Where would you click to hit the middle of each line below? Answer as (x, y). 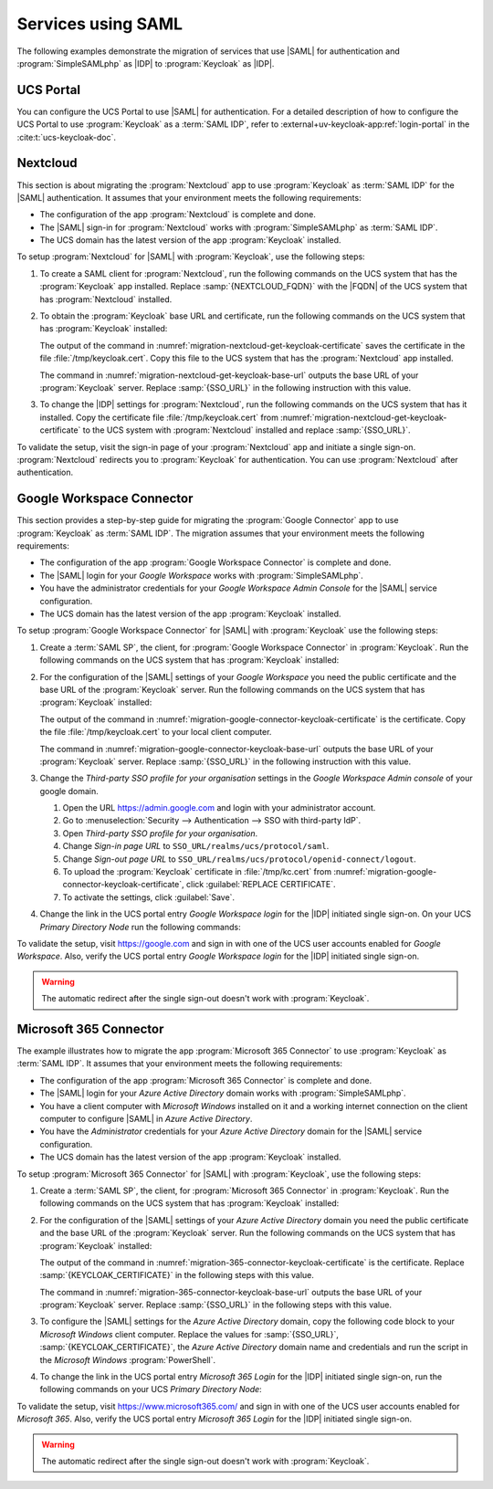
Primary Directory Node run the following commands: (140, 927)
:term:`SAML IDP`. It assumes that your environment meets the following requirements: (179, 1064)
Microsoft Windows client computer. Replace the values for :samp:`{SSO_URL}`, (189, 1334)
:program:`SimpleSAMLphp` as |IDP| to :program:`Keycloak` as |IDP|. (146, 63)
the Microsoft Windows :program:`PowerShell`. (128, 1359)
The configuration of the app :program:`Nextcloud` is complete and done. (178, 215)
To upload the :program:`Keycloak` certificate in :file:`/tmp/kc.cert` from (197, 872)
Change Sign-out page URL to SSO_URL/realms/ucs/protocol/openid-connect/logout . (240, 859)
